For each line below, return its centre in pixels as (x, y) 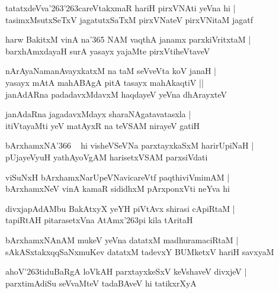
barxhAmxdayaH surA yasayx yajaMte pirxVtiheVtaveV (108, 51)
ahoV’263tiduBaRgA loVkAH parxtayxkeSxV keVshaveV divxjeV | (126, 271)
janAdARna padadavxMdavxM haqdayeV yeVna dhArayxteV (116, 94)
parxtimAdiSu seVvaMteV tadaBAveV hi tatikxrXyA (101, 283)
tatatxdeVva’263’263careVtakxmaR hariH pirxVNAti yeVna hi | (121, 8)
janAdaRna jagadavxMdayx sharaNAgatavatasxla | (98, 114)
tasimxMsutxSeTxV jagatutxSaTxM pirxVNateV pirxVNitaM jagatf (129, 19)
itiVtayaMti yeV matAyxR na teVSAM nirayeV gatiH (103, 125)
